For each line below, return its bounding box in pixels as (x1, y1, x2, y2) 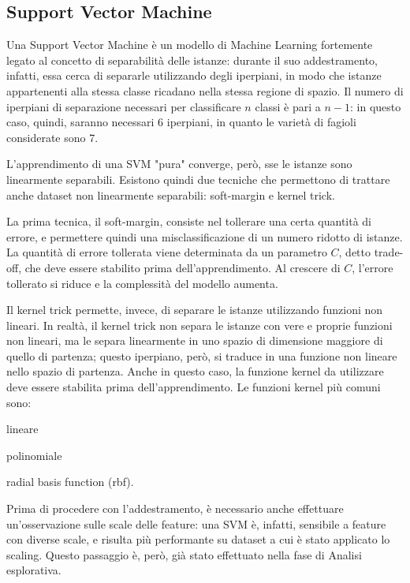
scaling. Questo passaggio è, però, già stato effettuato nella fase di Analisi (6, 546, 362, 562)
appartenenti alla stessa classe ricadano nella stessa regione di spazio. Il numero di (6, 82, 404, 99)
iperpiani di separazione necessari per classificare (6, 98, 241, 114)
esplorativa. (6, 562, 61, 578)
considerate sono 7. (6, 129, 99, 145)
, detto (338, 244, 371, 260)
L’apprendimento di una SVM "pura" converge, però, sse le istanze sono (6, 155, 352, 172)
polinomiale (6, 447, 62, 463)
